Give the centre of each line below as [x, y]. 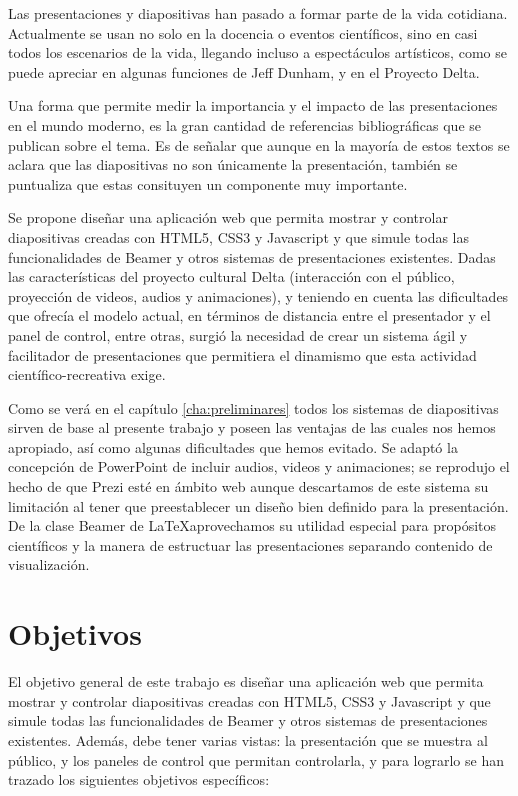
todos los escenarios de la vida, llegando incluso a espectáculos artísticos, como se [257, 52]
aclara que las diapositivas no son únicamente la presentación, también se [233, 164]
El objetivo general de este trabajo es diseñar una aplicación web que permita [246, 681]
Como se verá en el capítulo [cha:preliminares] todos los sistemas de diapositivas [253, 407]
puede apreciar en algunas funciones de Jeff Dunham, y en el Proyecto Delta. [244, 71]
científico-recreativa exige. [87, 374]
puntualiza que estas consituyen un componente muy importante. [208, 183]
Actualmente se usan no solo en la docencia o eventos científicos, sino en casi [243, 32]
